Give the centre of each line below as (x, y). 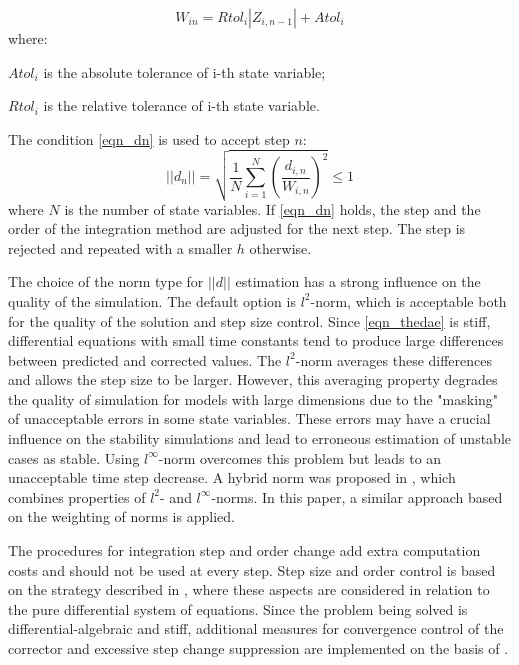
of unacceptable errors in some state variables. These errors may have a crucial (249, 418)
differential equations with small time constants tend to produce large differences (256, 340)
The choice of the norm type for (106, 281)
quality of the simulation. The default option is (152, 300)
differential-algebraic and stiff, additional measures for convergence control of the (256, 628)
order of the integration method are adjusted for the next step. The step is (237, 228)
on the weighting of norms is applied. (121, 516)
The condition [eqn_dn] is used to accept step (149, 138)
